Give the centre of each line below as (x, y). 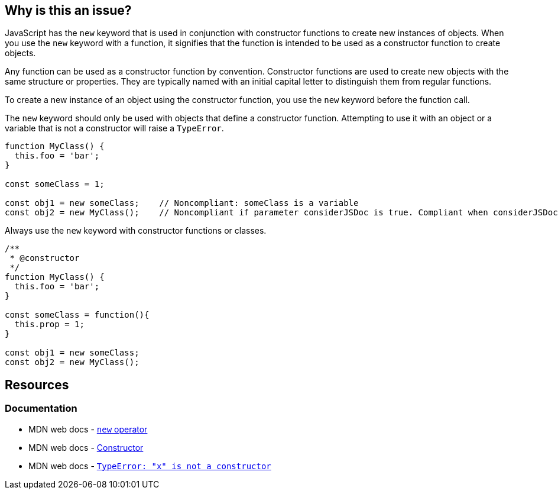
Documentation (41, 409)
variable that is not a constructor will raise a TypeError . (114, 128)
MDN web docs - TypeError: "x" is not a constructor (150, 466)
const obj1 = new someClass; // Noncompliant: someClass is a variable (182, 203)
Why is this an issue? (68, 10)
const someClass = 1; (55, 184)
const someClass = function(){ (77, 315)
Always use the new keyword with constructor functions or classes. (136, 231)
